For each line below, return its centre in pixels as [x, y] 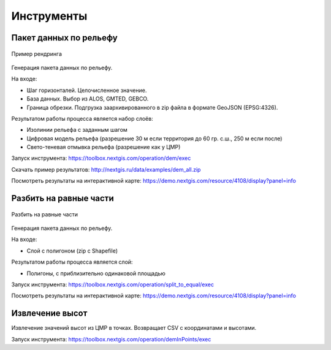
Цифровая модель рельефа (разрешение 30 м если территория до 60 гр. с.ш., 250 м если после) [154, 139]
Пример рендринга [37, 54]
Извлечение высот [49, 314]
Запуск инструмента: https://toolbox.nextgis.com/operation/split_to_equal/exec [113, 284]
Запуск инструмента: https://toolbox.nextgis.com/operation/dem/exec [101, 158]
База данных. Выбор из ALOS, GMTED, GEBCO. [88, 99]
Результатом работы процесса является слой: [72, 262]
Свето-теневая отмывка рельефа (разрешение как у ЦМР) [104, 147]
